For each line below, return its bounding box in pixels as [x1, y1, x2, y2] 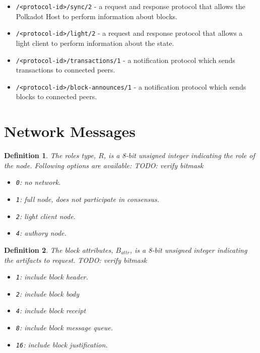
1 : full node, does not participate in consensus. [16, 193, 160, 204]
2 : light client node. [16, 210, 76, 221]
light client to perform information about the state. [16, 37, 174, 48]
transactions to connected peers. [16, 64, 115, 75]
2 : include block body [16, 288, 80, 299]
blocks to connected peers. [16, 91, 97, 102]
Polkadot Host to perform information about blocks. [16, 11, 177, 21]
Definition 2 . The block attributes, [4, 244, 113, 255]
